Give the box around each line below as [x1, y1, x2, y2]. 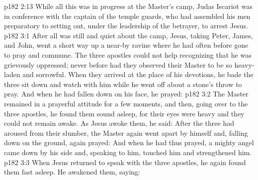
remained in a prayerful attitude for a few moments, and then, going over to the [4, 98, 248, 108]
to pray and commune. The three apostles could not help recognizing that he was [4, 49, 252, 60]
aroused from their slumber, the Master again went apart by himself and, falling [4, 127, 248, 138]
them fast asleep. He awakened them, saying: [4, 167, 140, 177]
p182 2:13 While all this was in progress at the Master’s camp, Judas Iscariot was [4, 1, 253, 11]
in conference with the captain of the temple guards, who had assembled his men [4, 10, 251, 21]
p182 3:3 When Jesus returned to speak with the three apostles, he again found [4, 157, 246, 167]
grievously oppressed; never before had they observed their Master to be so [4, 59, 232, 70]
